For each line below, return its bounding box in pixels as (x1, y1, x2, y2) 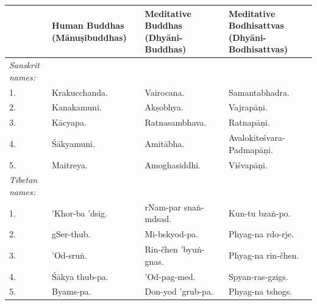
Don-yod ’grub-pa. (144, 285, 213, 298)
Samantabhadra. (228, 85, 290, 98)
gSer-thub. (52, 228, 91, 240)
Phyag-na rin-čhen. (228, 248, 299, 261)
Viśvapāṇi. (228, 158, 268, 171)
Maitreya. (52, 158, 88, 171)
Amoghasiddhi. (144, 158, 201, 171)
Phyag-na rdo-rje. (228, 228, 294, 240)
